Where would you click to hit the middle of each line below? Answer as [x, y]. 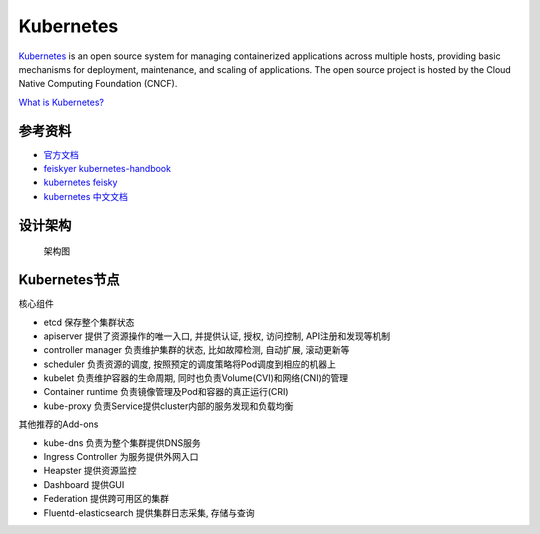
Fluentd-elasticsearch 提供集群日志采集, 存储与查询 [149, 512]
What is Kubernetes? [61, 102]
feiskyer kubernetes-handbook [107, 169]
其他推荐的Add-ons [58, 424]
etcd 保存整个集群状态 [89, 322]
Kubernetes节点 [69, 280]
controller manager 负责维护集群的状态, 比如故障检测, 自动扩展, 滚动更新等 [196, 350]
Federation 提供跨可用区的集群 [106, 499]
